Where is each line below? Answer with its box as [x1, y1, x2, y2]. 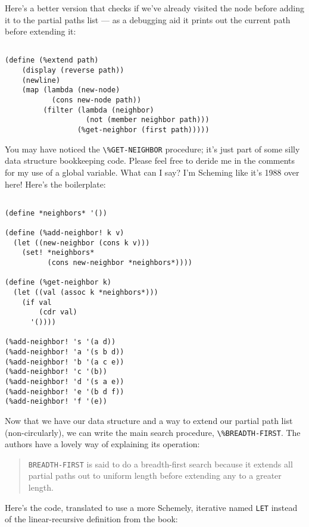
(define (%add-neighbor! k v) [5, 229, 124, 238]
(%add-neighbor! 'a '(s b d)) [5, 347, 124, 356]
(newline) [21, 76, 61, 85]
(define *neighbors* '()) [5, 208, 107, 217]
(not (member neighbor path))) [86, 116, 210, 124]
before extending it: [5, 25, 76, 38]
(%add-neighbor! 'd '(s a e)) [5, 377, 124, 386]
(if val [21, 298, 52, 307]
